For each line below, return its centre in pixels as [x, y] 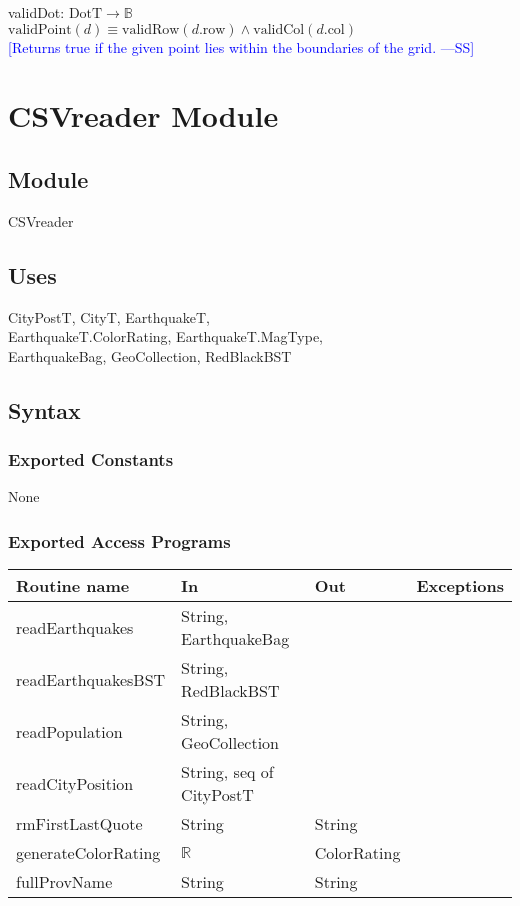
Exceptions [460, 586]
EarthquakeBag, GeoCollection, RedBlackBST [150, 355]
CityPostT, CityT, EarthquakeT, [109, 316]
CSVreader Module [143, 115]
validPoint [40, 29]
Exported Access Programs [119, 540]
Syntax [44, 409]
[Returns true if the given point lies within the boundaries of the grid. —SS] [241, 46]
